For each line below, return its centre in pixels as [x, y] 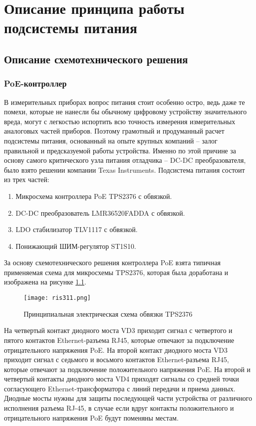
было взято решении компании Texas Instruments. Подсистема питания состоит [125, 169]
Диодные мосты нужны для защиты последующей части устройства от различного [128, 398]
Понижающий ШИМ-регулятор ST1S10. [76, 246]
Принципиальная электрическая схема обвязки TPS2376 [108, 313]
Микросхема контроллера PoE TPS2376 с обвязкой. [94, 196]
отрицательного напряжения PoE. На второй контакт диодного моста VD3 [116, 350]
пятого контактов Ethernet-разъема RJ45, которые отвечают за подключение [119, 340]
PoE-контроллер [36, 83]
